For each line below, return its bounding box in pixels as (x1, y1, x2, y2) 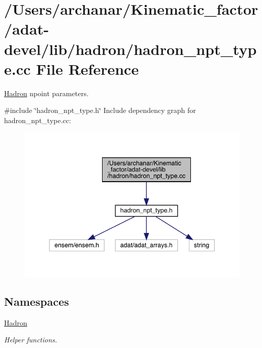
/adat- (4, 18, 49, 39)
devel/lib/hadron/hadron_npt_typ (4, 38, 257, 59)
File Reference (36, 58, 139, 79)
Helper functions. (4, 334, 57, 345)
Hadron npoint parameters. (4, 88, 89, 98)
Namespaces (4, 293, 69, 309)
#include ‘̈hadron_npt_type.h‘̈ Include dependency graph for (4, 105, 196, 115)
